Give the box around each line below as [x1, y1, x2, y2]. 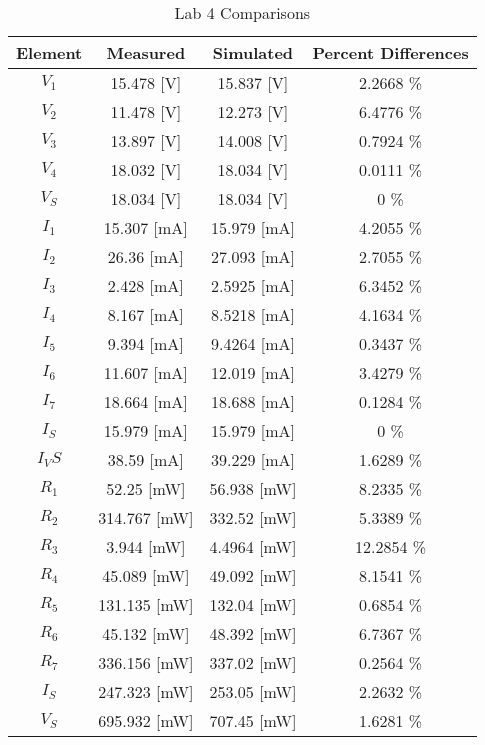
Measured [106, 41, 186, 64]
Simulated [212, 41, 294, 64]
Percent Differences [312, 41, 469, 64]
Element [16, 41, 83, 64]
